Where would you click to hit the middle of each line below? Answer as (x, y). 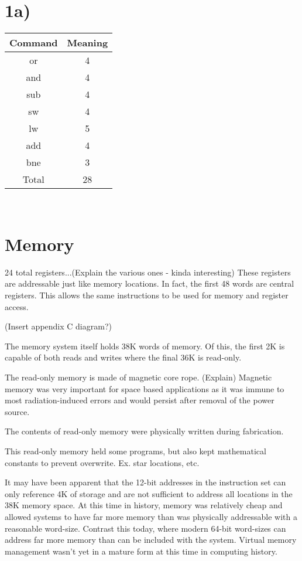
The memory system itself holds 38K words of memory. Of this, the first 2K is (145, 346)
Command (34, 43)
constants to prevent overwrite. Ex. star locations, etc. (102, 462)
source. (17, 411)
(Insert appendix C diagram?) (58, 326)
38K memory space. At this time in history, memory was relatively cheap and (144, 505)
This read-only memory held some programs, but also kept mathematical (135, 450)
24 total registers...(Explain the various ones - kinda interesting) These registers (148, 272)
